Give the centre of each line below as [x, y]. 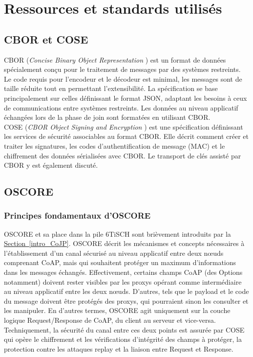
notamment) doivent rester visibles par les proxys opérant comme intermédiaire [123, 281]
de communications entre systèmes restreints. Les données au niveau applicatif [121, 107]
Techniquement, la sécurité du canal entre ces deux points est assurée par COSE [124, 329]
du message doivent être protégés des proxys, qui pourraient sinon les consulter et [126, 301]
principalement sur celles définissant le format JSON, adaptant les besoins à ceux [126, 98]
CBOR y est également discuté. [51, 165]
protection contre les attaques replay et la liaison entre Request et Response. [119, 348]
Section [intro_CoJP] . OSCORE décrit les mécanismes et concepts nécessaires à [124, 243]
